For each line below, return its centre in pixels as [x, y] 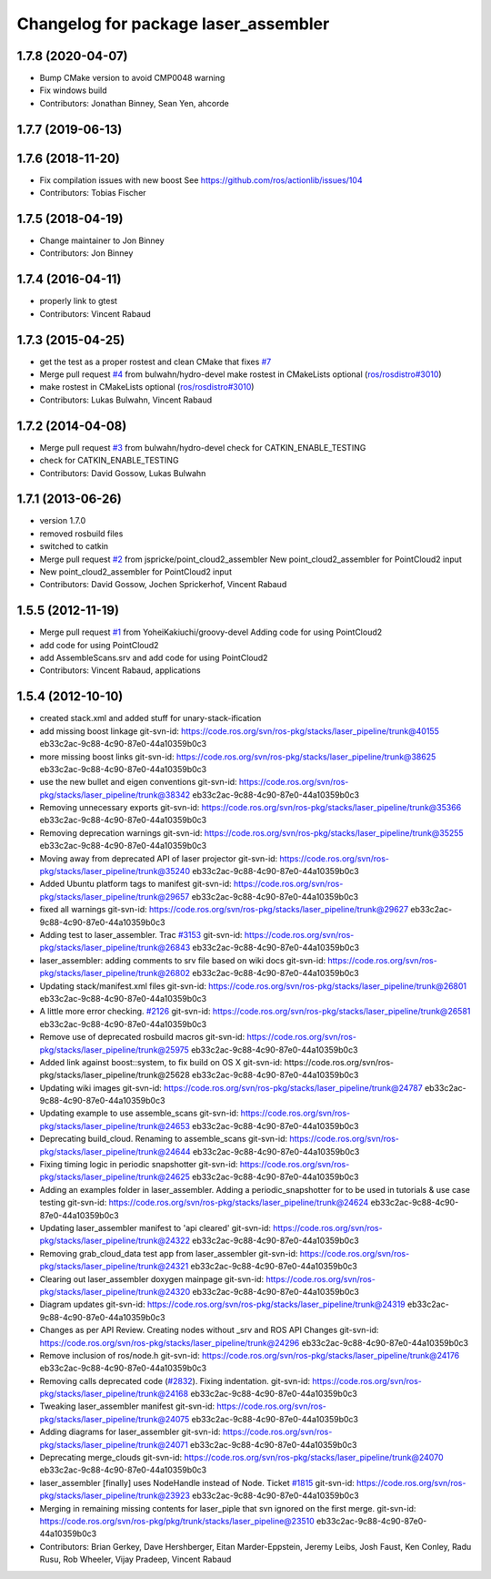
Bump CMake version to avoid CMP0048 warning [132, 78]
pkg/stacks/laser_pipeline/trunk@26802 [115, 973]
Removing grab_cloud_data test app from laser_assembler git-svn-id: [169, 1253]
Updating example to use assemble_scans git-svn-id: [139, 1113]
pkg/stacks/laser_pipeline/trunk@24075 [115, 1419]
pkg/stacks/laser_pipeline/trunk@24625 [115, 1177]
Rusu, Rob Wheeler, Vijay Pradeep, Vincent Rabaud [135, 1559]
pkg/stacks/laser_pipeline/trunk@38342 [115, 795]
